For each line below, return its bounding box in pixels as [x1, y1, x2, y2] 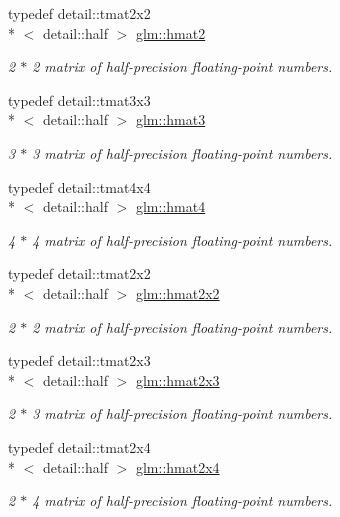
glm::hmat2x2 [135, 282, 220, 303]
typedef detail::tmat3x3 [8, 89, 151, 110]
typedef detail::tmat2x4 [8, 436, 151, 457]
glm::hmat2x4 [135, 456, 220, 477]
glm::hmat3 [135, 109, 206, 130]
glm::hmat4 [135, 196, 206, 217]
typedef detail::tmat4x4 [8, 176, 151, 197]
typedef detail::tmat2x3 [8, 350, 151, 371]
